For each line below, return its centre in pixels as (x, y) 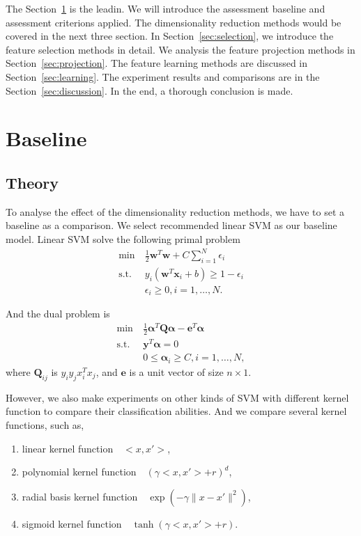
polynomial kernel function (79, 472)
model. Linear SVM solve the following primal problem (123, 238)
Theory (32, 182)
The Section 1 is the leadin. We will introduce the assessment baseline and (166, 8)
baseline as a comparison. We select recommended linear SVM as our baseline (171, 225)
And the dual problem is (58, 314)
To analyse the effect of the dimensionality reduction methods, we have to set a (175, 211)
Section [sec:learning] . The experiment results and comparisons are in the (163, 76)
